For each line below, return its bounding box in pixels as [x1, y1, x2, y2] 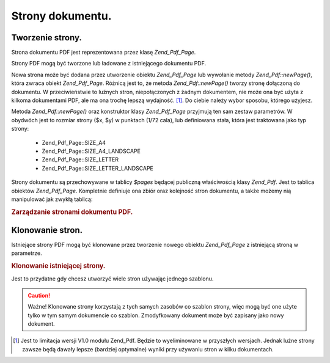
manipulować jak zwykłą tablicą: [11, 196, 93, 203]
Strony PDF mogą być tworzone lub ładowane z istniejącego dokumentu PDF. [11, 60, 207, 67]
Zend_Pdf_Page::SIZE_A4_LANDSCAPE [42, 147, 141, 155]
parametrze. [11, 249, 42, 257]
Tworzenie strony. [11, 32, 82, 43]
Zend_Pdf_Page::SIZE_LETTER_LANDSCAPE [42, 164, 154, 172]
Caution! [28, 291, 51, 299]
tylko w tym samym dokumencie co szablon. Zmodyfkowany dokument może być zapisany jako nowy [28, 312, 284, 319]
